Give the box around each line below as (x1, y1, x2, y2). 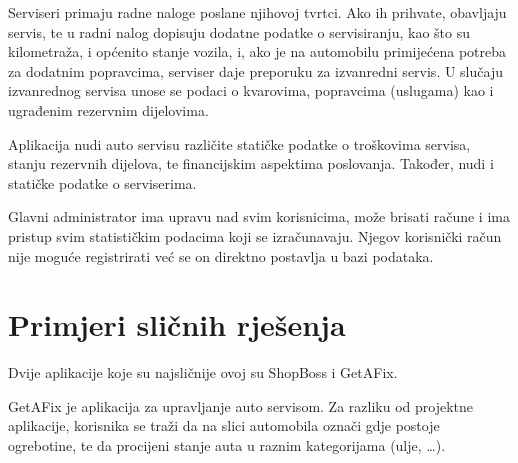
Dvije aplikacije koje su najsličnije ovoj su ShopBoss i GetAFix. (8, 362, 398, 383)
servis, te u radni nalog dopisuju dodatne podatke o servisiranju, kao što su (8, 21, 470, 42)
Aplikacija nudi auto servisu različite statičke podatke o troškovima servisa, (8, 133, 471, 154)
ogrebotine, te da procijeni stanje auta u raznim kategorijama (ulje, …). (8, 435, 446, 456)
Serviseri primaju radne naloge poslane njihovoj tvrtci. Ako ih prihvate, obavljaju (8, 2, 507, 22)
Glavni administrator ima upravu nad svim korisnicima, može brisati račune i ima (8, 206, 510, 227)
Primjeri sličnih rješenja (8, 304, 346, 345)
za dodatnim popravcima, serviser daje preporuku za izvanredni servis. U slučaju (8, 60, 503, 81)
